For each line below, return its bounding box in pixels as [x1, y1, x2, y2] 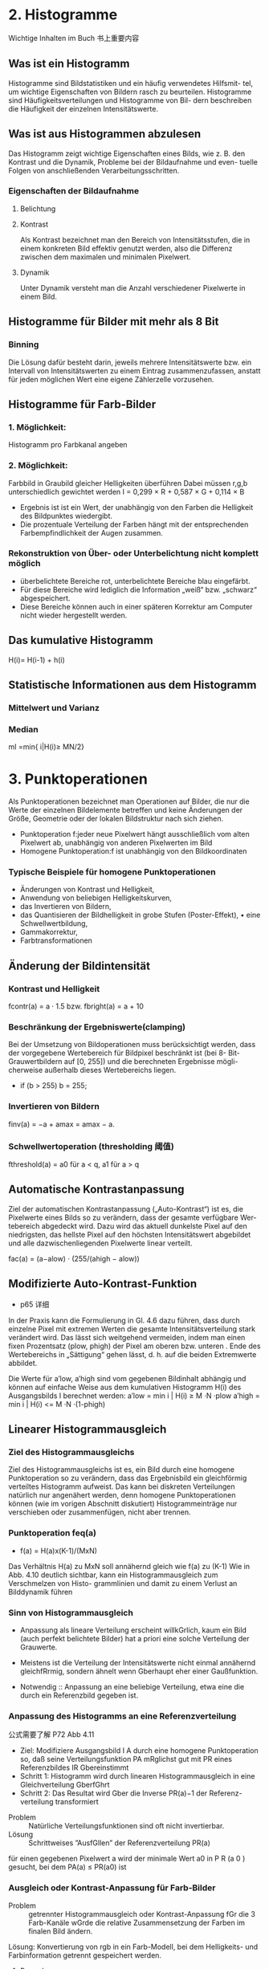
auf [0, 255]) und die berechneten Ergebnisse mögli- [63, 1057, 238, 1066]
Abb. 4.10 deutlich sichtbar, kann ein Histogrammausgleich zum [8, 1570, 218, 1580]
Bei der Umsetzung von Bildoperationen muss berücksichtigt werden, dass [8, 1040, 256, 1050]
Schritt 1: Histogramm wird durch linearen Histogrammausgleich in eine [19, 1771, 255, 1781]
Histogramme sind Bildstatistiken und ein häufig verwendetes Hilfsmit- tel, [8, 78, 254, 88]
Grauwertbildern [8, 1057, 63, 1066]
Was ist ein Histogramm [8, 57, 130, 71]
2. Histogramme [8, 6, 118, 24]
